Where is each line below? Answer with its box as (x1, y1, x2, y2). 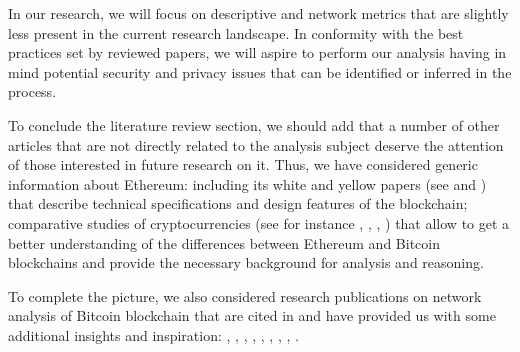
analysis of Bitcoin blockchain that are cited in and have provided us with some (8, 305, 496, 326)
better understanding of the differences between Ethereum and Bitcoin (8, 232, 440, 253)
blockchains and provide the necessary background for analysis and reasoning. (8, 252, 484, 273)
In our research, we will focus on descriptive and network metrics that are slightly (8, 3, 509, 23)
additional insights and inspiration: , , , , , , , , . (8, 324, 299, 345)
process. (8, 81, 57, 102)
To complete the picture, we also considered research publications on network (8, 285, 482, 306)
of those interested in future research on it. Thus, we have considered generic (8, 154, 478, 175)
